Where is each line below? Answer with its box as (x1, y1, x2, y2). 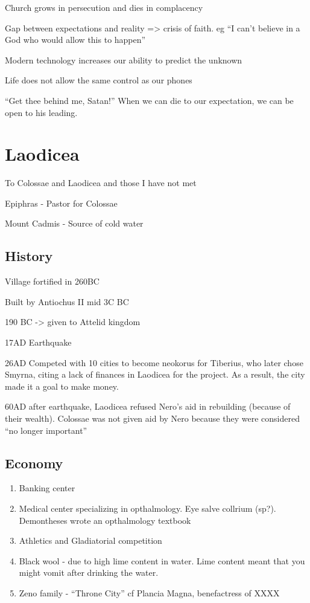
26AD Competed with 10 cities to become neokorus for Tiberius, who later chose (5, 356, 303, 369)
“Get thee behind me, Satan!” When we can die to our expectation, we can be (5, 94, 294, 106)
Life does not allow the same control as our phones (5, 74, 192, 86)
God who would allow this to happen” (5, 33, 146, 46)
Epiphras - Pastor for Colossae (5, 196, 118, 209)
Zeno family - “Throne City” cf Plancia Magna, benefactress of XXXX (19, 586, 280, 599)
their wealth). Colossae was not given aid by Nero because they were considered (5, 412, 300, 425)
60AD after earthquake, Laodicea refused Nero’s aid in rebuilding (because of (5, 400, 291, 413)
